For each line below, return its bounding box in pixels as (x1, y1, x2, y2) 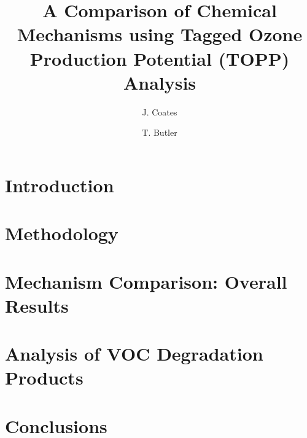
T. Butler (142, 126, 177, 139)
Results (5, 292, 69, 318)
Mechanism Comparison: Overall (5, 268, 287, 294)
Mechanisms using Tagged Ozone (17, 22, 303, 47)
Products (5, 365, 84, 390)
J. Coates (142, 105, 177, 118)
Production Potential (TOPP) (29, 45, 290, 71)
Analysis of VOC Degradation (5, 341, 263, 366)
